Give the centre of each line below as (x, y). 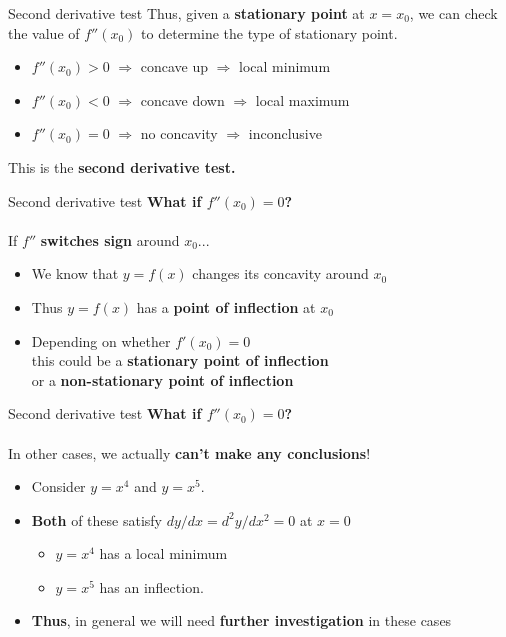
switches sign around (110, 239)
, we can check (453, 13)
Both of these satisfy (97, 519)
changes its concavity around (280, 273)
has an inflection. (151, 586)
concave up (174, 66)
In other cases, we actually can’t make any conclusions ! (189, 452)
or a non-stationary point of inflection (162, 379)
